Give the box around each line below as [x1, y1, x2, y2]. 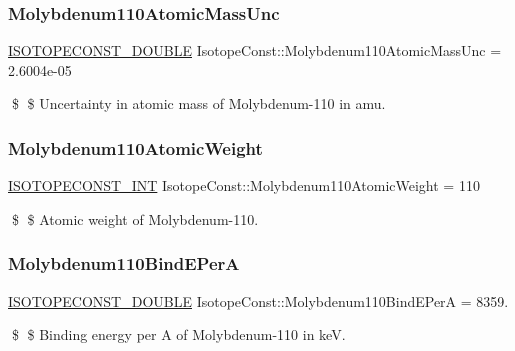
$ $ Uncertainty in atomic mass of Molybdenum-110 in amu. [11, 93, 386, 114]
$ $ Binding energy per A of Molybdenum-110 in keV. [11, 324, 346, 345]
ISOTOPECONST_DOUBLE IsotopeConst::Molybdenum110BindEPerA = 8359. [8, 290, 509, 311]
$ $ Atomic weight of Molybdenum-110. [11, 208, 259, 229]
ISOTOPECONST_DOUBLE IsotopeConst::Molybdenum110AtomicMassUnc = [8, 40, 502, 61]
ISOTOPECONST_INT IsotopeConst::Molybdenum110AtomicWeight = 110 [8, 175, 480, 196]
